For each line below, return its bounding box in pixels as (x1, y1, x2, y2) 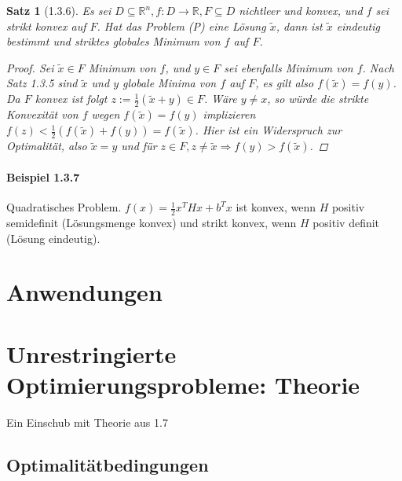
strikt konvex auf (6, 17, 86, 34)
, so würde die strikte (267, 90, 369, 107)
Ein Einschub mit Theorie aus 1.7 (6, 413, 168, 430)
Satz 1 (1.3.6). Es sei (6, 2, 111, 18)
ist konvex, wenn (236, 199, 316, 215)
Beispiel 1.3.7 (6, 168, 80, 185)
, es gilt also (255, 75, 314, 91)
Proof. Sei (6, 59, 54, 75)
